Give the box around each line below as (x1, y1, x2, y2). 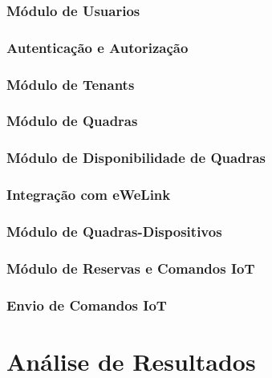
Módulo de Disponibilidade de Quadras (6, 148, 266, 168)
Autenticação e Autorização (6, 37, 189, 57)
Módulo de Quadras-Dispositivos (6, 221, 222, 241)
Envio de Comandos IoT (6, 295, 167, 315)
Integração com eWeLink (6, 185, 171, 205)
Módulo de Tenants (6, 74, 135, 94)
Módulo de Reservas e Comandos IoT (6, 258, 255, 278)
